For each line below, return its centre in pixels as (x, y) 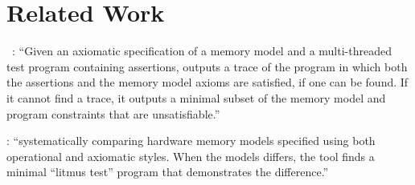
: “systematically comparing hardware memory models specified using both (191, 141)
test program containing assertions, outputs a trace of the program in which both (207, 66)
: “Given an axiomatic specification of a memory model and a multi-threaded (202, 51)
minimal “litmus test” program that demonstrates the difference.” (168, 172)
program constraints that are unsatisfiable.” (113, 113)
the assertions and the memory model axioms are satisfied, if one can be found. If (207, 82)
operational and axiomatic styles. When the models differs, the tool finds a (191, 156)
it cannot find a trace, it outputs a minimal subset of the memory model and (196, 97)
